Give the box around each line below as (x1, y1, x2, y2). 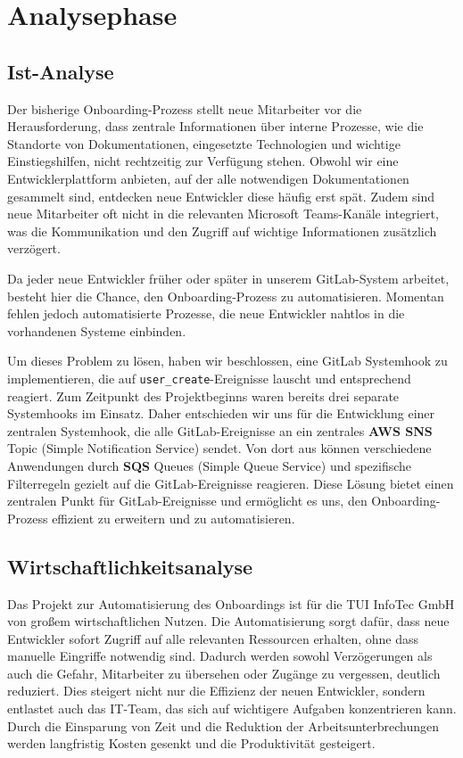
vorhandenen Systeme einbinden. (7, 321, 186, 340)
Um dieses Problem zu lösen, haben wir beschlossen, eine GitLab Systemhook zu (7, 351, 448, 370)
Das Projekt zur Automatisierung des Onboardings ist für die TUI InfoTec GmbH (7, 594, 455, 613)
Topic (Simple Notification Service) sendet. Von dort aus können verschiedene (7, 439, 432, 457)
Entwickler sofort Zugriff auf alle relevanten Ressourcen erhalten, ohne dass (7, 629, 419, 647)
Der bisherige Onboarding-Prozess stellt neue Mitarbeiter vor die (7, 99, 362, 118)
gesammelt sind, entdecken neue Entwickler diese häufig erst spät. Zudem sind (7, 186, 435, 205)
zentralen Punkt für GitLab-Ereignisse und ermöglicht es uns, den (7, 491, 368, 510)
